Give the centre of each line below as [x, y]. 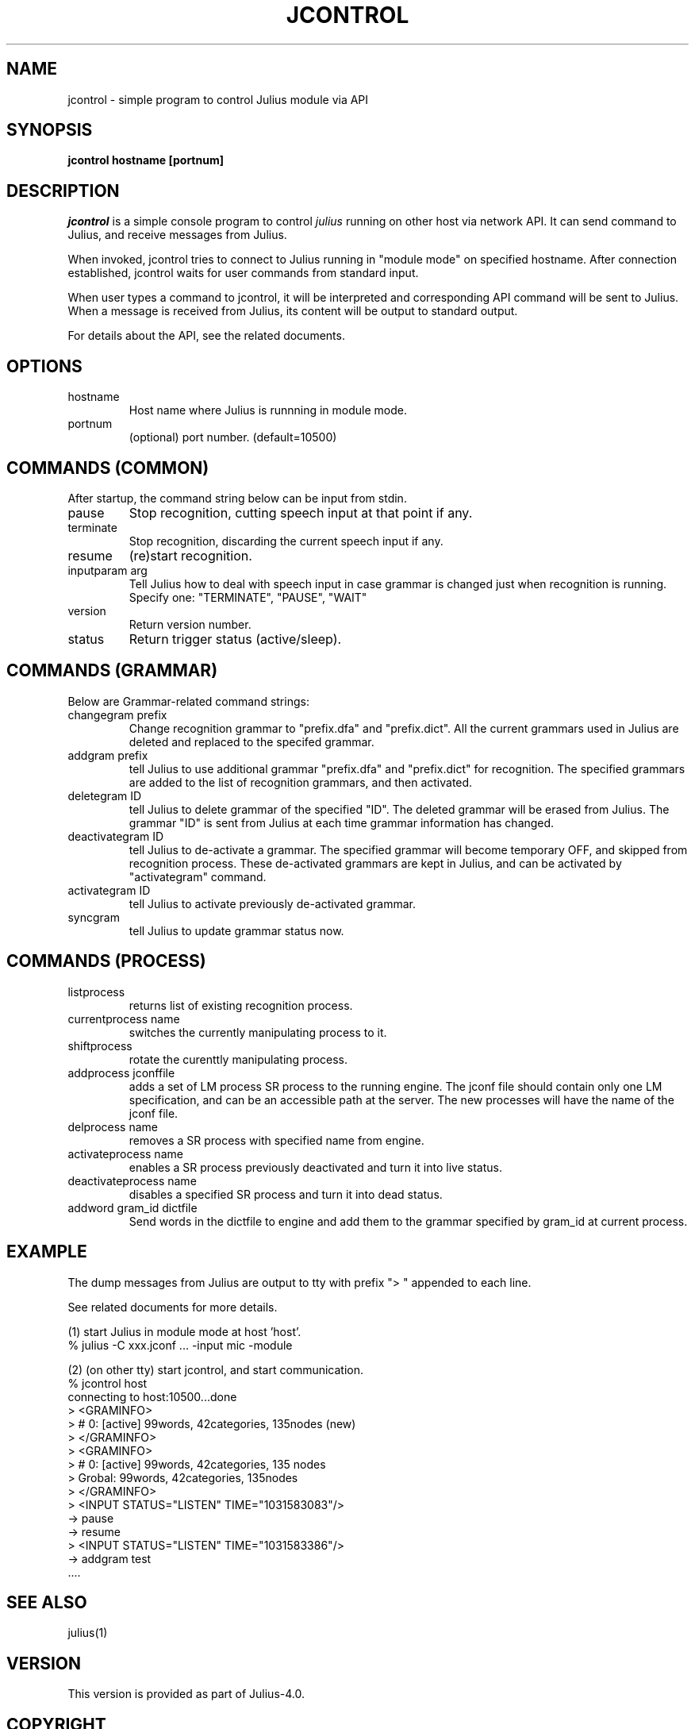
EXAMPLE [47, 1252]
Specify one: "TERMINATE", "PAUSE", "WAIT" [248, 597]
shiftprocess [100, 1045]
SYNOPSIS [50, 130]
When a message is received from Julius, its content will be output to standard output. [293, 311]
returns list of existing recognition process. [241, 1005]
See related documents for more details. [173, 1307]
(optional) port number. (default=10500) [233, 437]
